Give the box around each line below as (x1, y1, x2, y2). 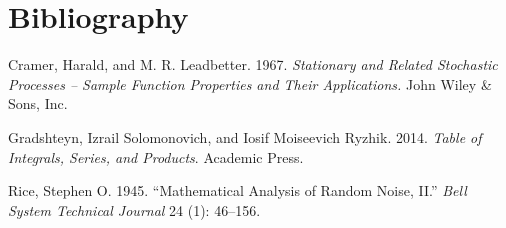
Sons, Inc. (8, 93, 68, 114)
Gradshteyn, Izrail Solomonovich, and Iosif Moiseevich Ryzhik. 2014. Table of (8, 126, 482, 147)
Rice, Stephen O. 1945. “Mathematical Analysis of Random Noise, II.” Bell (8, 180, 467, 201)
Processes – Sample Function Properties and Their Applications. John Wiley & (8, 73, 492, 94)
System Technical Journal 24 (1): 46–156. (8, 199, 261, 220)
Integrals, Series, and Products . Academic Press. (8, 146, 304, 167)
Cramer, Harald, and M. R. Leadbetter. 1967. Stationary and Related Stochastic (8, 54, 498, 75)
